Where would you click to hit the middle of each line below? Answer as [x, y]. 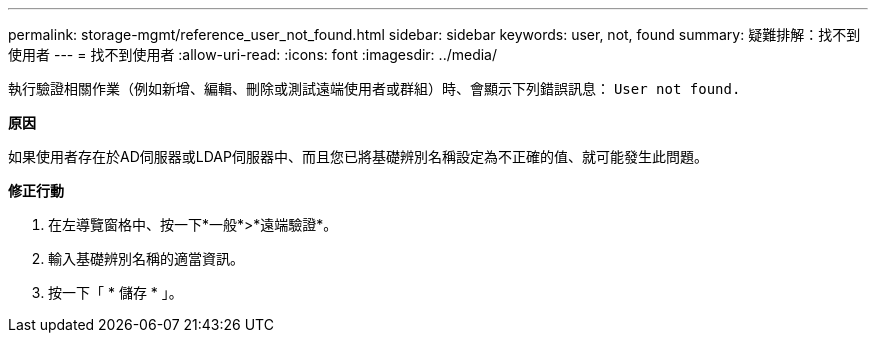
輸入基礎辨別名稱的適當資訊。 [146, 258]
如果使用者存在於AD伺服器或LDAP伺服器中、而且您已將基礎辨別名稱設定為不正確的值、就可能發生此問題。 [358, 156]
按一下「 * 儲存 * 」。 [115, 292]
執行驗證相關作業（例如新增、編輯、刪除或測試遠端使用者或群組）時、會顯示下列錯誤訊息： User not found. [374, 88]
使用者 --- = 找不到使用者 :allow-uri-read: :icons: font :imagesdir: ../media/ [253, 54]
